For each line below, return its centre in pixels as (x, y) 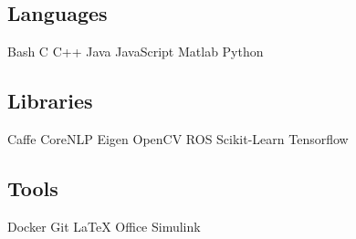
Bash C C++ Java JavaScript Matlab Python (136, 52)
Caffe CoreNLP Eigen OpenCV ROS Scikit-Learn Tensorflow (178, 139)
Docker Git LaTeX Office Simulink (104, 226)
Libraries (50, 101)
